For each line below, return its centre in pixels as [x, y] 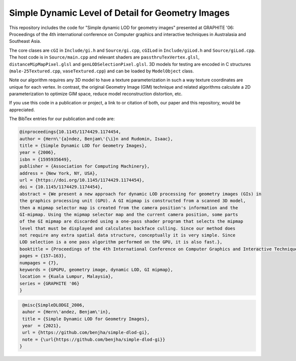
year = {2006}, [38, 152]
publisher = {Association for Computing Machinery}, [85, 166]
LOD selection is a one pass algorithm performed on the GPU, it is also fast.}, [121, 242]
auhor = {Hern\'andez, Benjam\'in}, [67, 312]
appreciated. [22, 110]
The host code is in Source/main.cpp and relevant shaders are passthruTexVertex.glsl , [104, 57]
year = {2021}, [42, 326]
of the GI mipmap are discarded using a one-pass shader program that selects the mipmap [131, 221]
